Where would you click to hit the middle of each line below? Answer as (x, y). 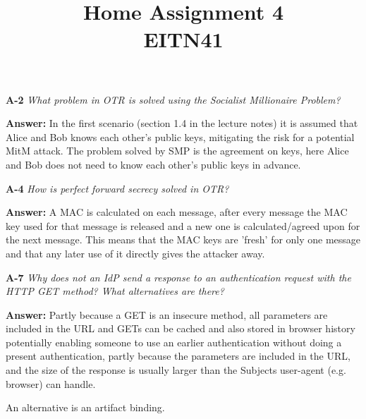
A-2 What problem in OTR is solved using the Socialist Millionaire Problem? (173, 99)
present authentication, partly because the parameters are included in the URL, (178, 356)
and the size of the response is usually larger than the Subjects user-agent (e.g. (176, 370)
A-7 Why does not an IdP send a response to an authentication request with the (178, 277)
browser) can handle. (51, 383)
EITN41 (183, 39)
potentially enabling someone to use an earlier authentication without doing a (174, 342)
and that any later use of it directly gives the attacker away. (135, 253)
